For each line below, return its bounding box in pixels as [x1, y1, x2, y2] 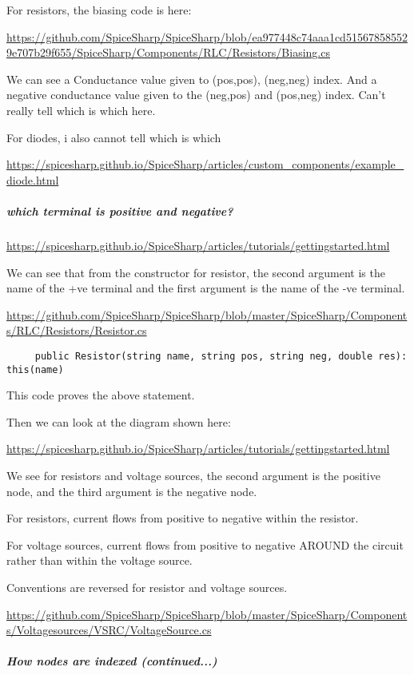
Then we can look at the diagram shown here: [6, 413, 231, 430]
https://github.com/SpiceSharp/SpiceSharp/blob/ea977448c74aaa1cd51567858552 [6, 28, 408, 45]
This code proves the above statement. [6, 387, 195, 403]
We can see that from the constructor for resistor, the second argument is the [6, 264, 385, 280]
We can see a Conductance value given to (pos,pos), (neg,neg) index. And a [6, 70, 377, 87]
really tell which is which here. [6, 101, 156, 118]
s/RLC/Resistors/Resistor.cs [6, 322, 147, 339]
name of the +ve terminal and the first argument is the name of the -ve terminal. [6, 280, 405, 296]
